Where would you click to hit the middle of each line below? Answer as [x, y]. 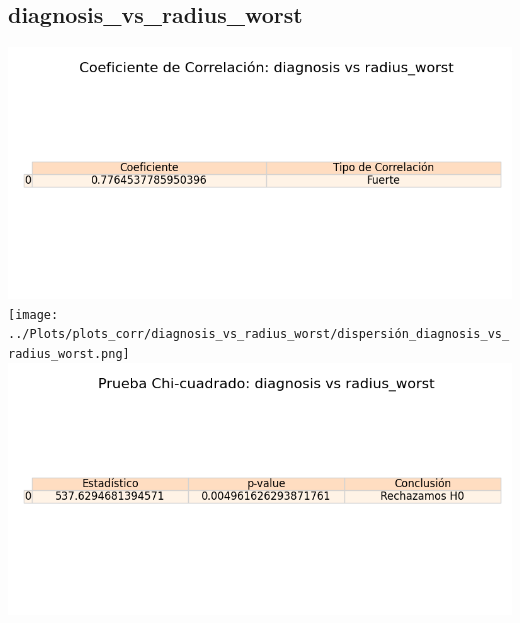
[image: [33, 314]
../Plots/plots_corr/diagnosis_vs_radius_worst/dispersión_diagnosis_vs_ [259, 334]
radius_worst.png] [69, 354]
